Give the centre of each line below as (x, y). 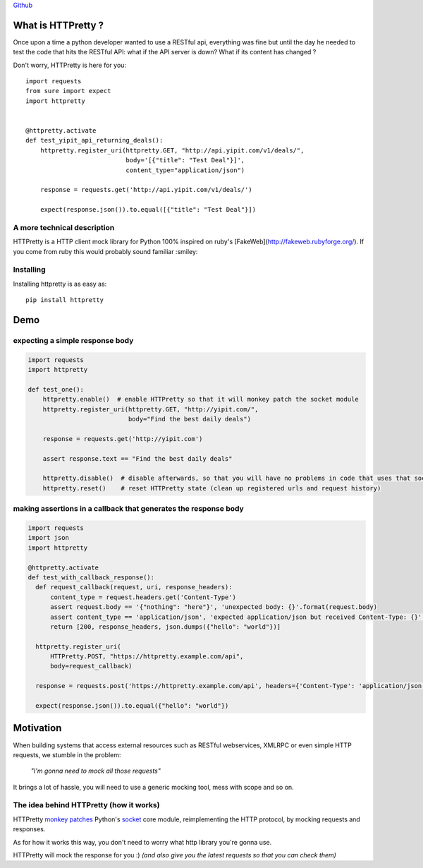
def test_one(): (56, 389)
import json (49, 538)
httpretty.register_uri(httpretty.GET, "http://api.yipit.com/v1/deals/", (172, 150)
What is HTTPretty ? (59, 25)
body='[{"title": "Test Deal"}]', (185, 160)
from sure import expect (68, 91)
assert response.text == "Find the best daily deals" (137, 458)
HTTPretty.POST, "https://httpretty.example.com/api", (147, 657)
